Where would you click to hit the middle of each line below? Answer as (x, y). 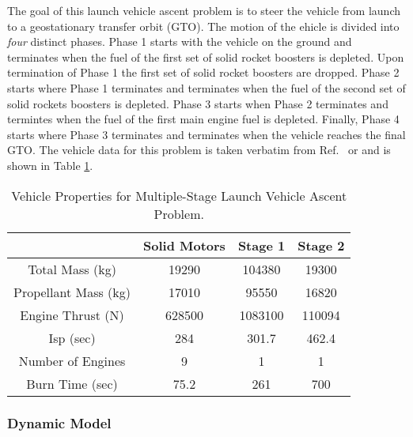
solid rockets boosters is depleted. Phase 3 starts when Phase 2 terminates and (198, 103)
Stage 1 (261, 245)
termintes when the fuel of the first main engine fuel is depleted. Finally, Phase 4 (203, 119)
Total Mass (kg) (72, 269)
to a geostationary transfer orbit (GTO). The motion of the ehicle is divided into (203, 26)
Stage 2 (321, 245)
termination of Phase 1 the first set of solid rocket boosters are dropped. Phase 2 (203, 72)
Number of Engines (72, 360)
